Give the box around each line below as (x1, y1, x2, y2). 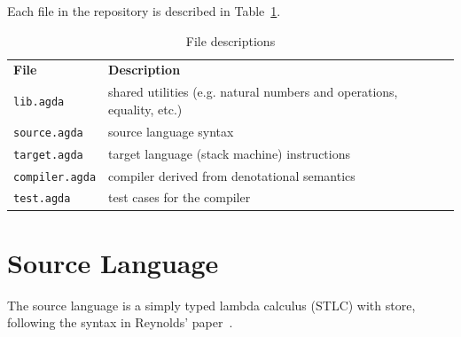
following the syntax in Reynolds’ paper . (7, 313, 233, 332)
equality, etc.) (108, 99, 183, 118)
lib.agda (13, 96, 65, 109)
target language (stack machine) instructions (108, 144, 350, 162)
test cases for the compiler (108, 188, 251, 207)
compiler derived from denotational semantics (108, 166, 356, 184)
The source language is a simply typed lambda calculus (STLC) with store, (7, 295, 416, 314)
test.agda (13, 192, 71, 206)
